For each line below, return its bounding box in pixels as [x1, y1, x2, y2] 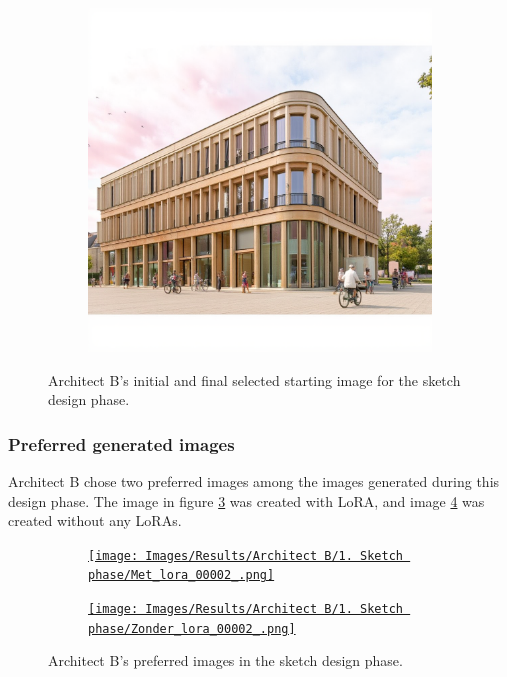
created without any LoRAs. [8, 510, 182, 531]
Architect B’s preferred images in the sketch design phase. [48, 650, 403, 671]
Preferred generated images [8, 431, 235, 456]
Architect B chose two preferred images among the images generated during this [8, 471, 500, 491]
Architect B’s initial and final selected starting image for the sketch [48, 369, 461, 390]
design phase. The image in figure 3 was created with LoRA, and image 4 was [8, 490, 485, 511]
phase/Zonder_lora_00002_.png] [88, 621, 296, 636]
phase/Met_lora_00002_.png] [88, 568, 275, 583]
